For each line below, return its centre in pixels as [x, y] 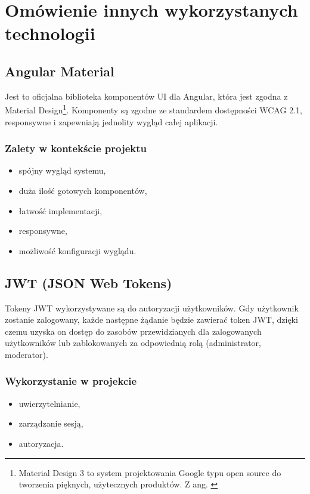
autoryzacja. [41, 443]
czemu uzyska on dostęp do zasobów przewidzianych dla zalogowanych [133, 331]
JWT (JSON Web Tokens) [89, 282]
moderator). [27, 354]
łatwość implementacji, [61, 210]
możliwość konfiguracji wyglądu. [77, 250]
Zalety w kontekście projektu [76, 148]
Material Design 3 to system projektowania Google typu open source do [150, 472]
